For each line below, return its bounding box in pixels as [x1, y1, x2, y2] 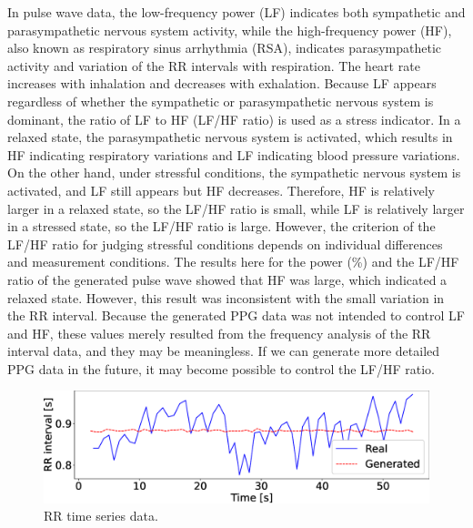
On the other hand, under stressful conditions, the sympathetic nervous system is [7, 163, 461, 182]
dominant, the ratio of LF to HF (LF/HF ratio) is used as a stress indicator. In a [7, 109, 461, 128]
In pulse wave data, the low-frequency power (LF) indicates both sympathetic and [7, 3, 466, 21]
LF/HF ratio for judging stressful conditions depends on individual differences [7, 234, 443, 253]
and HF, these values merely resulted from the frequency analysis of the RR [7, 323, 431, 342]
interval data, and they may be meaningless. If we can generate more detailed [7, 341, 440, 360]
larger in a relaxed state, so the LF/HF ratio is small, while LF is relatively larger [7, 198, 465, 218]
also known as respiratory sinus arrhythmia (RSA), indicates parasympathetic [7, 38, 441, 57]
